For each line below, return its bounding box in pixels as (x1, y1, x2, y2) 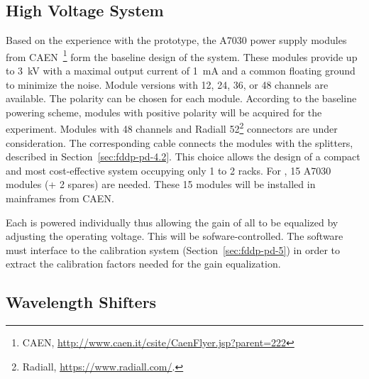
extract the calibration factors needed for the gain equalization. (6, 256, 281, 271)
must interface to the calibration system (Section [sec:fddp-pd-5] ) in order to (6, 242, 341, 257)
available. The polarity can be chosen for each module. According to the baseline (6, 91, 357, 106)
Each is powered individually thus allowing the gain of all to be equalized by (6, 214, 338, 229)
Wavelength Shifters (6, 291, 157, 313)
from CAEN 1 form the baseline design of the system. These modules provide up (6, 47, 358, 64)
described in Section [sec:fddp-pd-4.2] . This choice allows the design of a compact (6, 149, 360, 164)
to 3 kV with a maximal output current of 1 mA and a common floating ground (6, 63, 356, 78)
